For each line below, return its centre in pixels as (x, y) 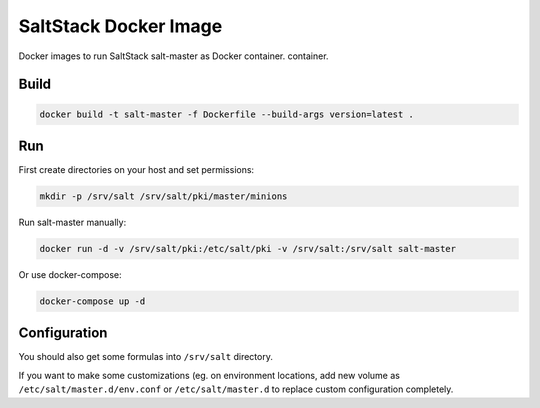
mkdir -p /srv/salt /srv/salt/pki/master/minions (163, 196)
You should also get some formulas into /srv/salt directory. (146, 357)
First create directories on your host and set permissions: (136, 170)
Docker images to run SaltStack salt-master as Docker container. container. (173, 56)
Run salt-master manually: (72, 222)
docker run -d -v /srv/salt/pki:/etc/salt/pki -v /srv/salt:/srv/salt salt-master (248, 248)
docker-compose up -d (92, 301)
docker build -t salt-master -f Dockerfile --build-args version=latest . (227, 114)
